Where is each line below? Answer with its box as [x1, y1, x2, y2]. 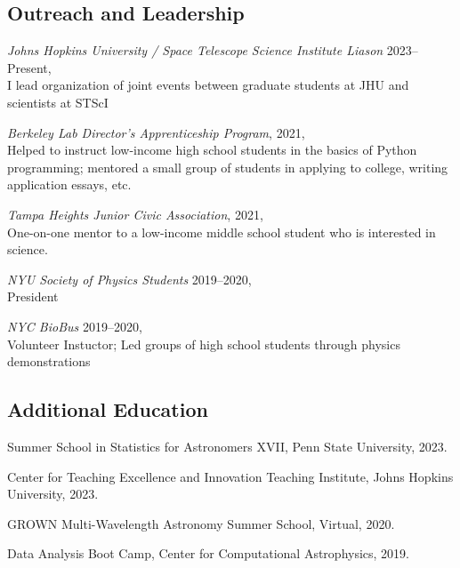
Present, [7, 58, 52, 76]
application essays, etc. [7, 175, 132, 194]
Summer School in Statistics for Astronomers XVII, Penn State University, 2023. [7, 436, 448, 455]
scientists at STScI [7, 92, 109, 111]
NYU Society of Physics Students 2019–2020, [7, 269, 252, 288]
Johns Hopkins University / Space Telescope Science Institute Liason [7, 41, 383, 60]
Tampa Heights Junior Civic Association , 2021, [7, 204, 263, 223]
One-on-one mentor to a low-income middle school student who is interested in [7, 222, 436, 241]
